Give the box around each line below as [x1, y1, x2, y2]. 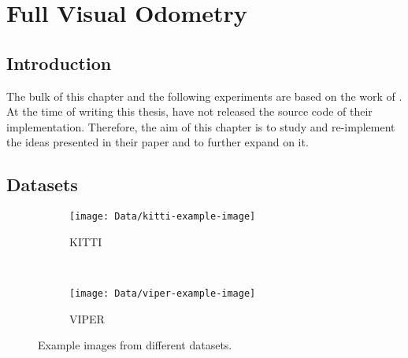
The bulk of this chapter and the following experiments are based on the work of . [6, 87, 402, 104]
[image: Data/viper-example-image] [69, 288, 256, 299]
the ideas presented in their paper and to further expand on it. [6, 134, 309, 150]
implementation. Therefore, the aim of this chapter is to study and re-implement [6, 118, 395, 135]
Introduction [6, 50, 112, 75]
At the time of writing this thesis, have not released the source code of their [6, 103, 373, 120]
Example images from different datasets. [38, 337, 232, 353]
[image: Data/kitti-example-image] [69, 211, 256, 223]
